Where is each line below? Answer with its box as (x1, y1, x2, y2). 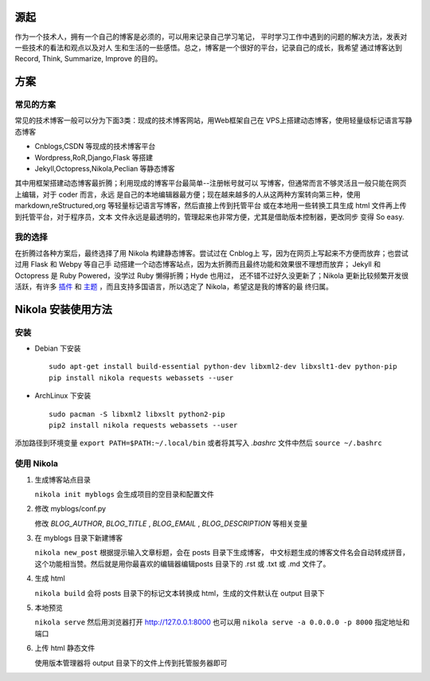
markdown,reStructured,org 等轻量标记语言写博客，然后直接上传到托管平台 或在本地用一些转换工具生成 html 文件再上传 (14, 201, 407, 210)
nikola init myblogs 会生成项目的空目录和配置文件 (34, 489, 215, 499)
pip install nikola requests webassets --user (49, 373, 234, 382)
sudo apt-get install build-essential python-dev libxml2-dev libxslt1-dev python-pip (49, 362, 397, 371)
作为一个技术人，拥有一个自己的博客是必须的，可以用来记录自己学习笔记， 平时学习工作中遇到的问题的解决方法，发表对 (14, 32, 408, 41)
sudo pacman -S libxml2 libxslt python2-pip (49, 409, 226, 418)
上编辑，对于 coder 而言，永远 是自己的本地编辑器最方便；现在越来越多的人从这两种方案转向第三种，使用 (14, 190, 362, 199)
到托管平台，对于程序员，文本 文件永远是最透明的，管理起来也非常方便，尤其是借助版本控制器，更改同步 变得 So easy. (14, 212, 405, 221)
